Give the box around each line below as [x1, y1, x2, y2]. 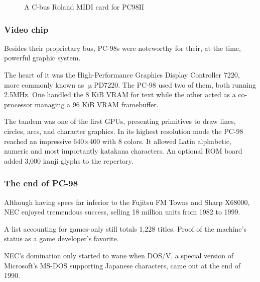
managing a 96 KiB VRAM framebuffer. [35, 99, 159, 109]
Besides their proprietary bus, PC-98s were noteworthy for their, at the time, [4, 42, 241, 53]
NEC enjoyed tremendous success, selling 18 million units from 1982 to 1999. [4, 206, 240, 217]
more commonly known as [4, 79, 84, 90]
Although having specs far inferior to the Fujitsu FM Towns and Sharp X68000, [4, 196, 250, 207]
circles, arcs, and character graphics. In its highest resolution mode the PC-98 [4, 125, 243, 136]
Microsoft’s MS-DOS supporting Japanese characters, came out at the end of [4, 260, 241, 270]
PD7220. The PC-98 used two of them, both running [94, 79, 256, 90]
